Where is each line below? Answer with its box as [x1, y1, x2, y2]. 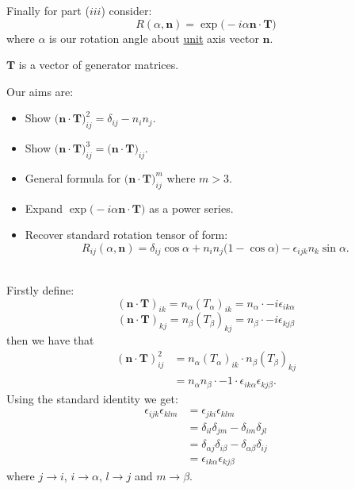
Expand [25, 199, 63, 216]
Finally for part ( [6, 2, 90, 18]
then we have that [6, 332, 94, 348]
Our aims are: [6, 83, 74, 99]
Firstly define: [6, 282, 74, 298]
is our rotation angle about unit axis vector [49, 29, 259, 46]
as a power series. [149, 199, 234, 216]
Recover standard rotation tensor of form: [25, 226, 228, 243]
